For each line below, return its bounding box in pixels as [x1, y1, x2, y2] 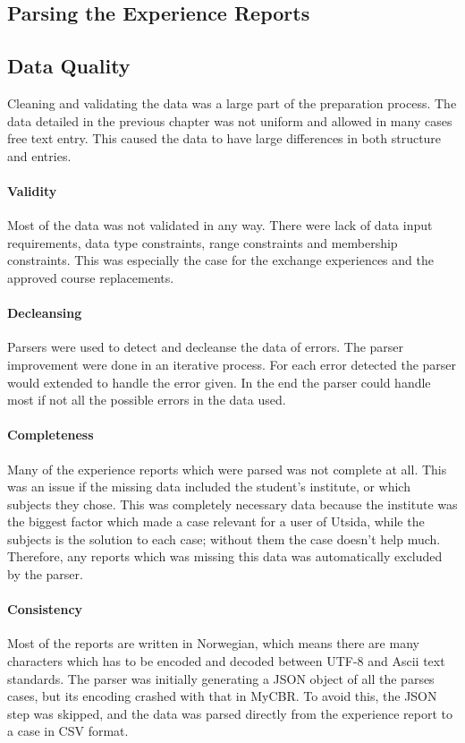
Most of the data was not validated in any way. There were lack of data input [7, 216, 433, 235]
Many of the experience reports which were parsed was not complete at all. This [7, 459, 447, 478]
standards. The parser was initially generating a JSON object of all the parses [7, 669, 435, 687]
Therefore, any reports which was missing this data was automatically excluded [7, 547, 443, 566]
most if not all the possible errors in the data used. [7, 390, 286, 409]
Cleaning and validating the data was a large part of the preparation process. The [7, 93, 457, 112]
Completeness [7, 425, 94, 444]
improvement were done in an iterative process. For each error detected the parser [7, 354, 457, 373]
